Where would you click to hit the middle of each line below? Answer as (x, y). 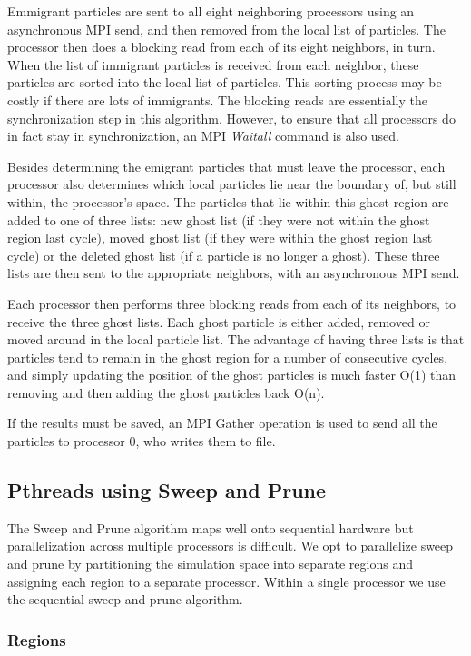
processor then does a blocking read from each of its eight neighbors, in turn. (221, 47)
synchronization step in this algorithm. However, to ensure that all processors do (231, 118)
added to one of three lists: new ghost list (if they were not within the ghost (219, 219)
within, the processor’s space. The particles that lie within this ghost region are (228, 201)
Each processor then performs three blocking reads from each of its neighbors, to (232, 303)
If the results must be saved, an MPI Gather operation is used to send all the (222, 423)
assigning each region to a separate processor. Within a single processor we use (226, 581)
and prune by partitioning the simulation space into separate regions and (210, 564)
